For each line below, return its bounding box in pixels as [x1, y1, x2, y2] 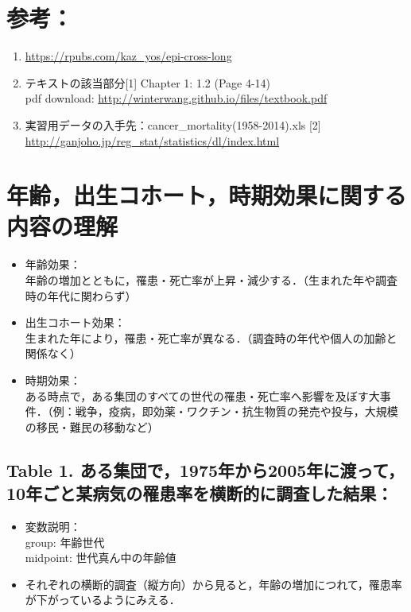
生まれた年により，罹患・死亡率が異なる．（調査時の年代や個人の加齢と [25, 329, 397, 346]
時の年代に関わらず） [25, 287, 137, 304]
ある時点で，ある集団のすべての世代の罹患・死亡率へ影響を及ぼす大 [25, 387, 380, 404]
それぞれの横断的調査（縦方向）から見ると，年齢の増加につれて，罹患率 [25, 575, 402, 592]
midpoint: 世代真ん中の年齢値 [25, 549, 176, 566]
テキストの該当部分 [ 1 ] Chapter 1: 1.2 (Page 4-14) [25, 74, 271, 91]
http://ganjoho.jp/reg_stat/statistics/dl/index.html [25, 132, 280, 149]
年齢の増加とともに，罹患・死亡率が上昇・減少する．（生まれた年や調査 [25, 272, 398, 288]
